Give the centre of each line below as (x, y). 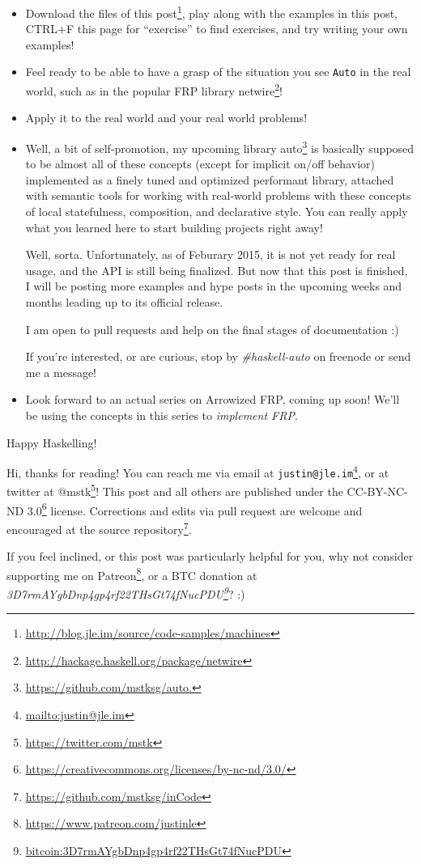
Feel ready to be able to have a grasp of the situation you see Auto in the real (218, 72)
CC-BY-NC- (377, 491)
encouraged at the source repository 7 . (99, 527)
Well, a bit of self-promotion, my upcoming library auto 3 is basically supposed (220, 146)
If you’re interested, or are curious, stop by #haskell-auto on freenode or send (218, 356)
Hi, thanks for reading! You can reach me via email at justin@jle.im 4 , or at (198, 471)
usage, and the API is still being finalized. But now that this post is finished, (217, 270)
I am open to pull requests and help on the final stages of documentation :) (212, 329)
